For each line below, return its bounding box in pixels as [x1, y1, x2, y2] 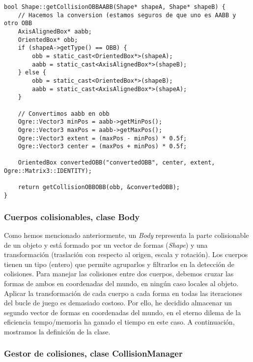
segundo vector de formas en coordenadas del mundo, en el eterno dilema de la [4, 307, 241, 317]
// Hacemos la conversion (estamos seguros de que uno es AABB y [18, 11, 236, 19]
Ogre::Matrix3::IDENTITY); [4, 167, 92, 175]
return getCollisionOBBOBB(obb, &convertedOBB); [18, 184, 180, 191]
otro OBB [4, 20, 32, 27]
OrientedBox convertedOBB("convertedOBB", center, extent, [18, 159, 215, 166]
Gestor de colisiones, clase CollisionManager [4, 347, 183, 360]
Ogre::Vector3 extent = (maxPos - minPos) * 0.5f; [18, 134, 187, 142]
